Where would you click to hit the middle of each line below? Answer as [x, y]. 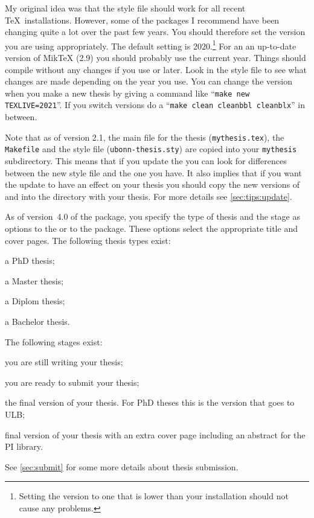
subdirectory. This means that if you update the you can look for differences [146, 161]
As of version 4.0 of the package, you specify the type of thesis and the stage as [152, 216]
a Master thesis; [34, 280]
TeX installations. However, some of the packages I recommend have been [142, 20]
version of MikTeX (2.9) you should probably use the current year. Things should [155, 58]
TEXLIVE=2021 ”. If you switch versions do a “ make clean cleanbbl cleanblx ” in [155, 105]
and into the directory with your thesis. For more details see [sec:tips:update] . [149, 196]
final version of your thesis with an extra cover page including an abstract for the [155, 434]
